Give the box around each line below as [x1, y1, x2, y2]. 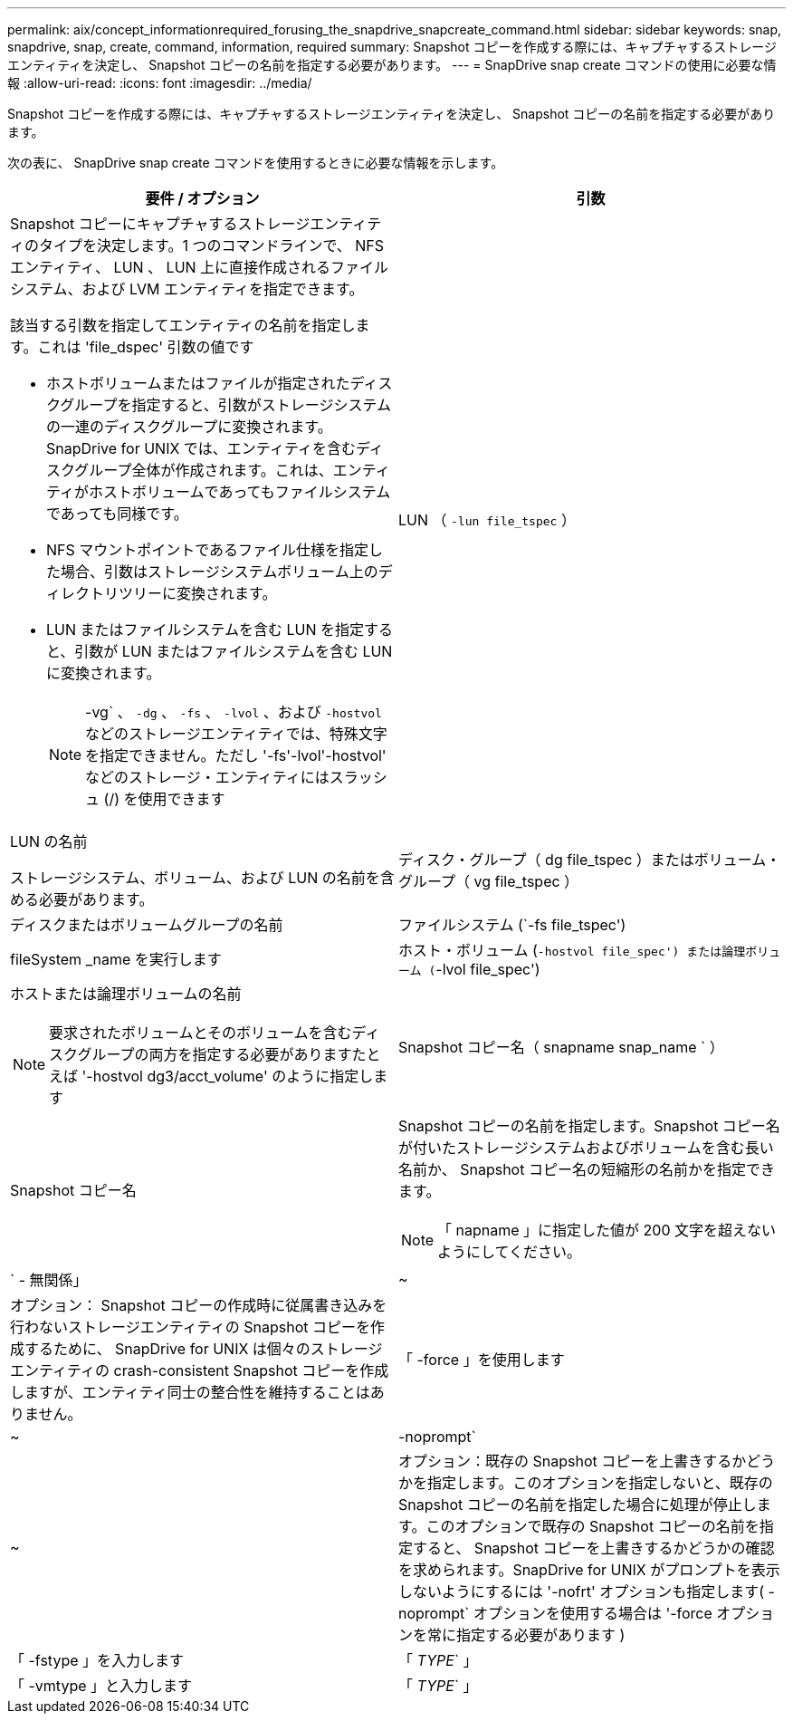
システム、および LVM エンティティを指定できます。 [10, 280, 364, 298]
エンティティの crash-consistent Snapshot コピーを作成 [10, 1361, 389, 1380]
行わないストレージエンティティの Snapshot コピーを [10, 1318, 370, 1336]
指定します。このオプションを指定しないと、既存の [427, 1474, 773, 1492]
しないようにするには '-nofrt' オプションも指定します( [398, 1582, 765, 1601]
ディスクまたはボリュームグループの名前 [10, 916, 283, 934]
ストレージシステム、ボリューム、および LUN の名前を [10, 869, 380, 887]
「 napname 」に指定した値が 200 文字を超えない [437, 1221, 777, 1239]
